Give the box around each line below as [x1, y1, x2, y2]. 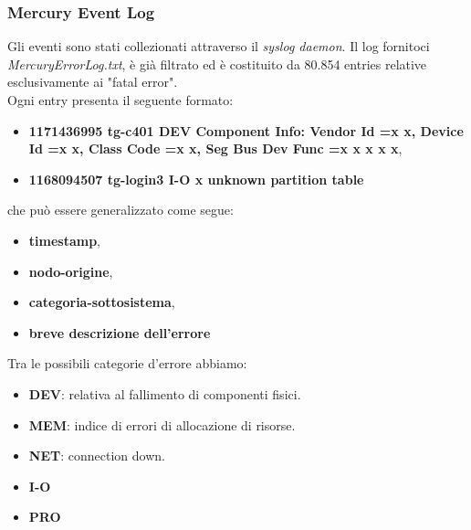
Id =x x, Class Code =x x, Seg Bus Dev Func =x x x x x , [28, 139, 403, 158]
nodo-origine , [28, 261, 113, 281]
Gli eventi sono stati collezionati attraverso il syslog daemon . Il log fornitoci [7, 37, 430, 56]
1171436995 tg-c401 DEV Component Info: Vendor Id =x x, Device [28, 121, 464, 140]
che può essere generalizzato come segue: [7, 200, 234, 219]
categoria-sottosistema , [28, 292, 175, 312]
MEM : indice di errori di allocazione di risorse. [28, 415, 296, 434]
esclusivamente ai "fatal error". [7, 72, 178, 91]
